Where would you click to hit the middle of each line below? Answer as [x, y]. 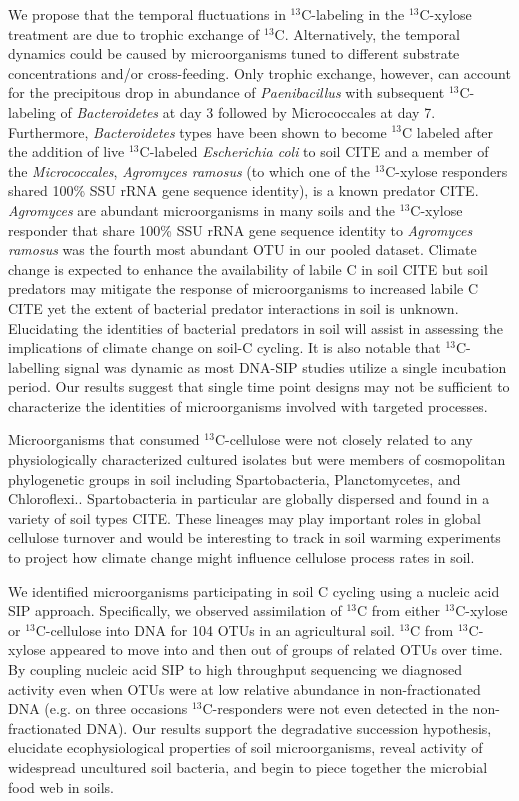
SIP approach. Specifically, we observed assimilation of [175, 610]
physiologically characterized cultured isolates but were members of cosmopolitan [257, 459]
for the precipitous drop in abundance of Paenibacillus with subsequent [226, 92]
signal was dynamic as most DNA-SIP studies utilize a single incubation [285, 366]
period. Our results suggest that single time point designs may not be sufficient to [259, 386]
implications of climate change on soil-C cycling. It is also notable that [224, 347]
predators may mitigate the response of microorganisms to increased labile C [243, 288]
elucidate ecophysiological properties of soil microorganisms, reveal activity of [245, 747]
